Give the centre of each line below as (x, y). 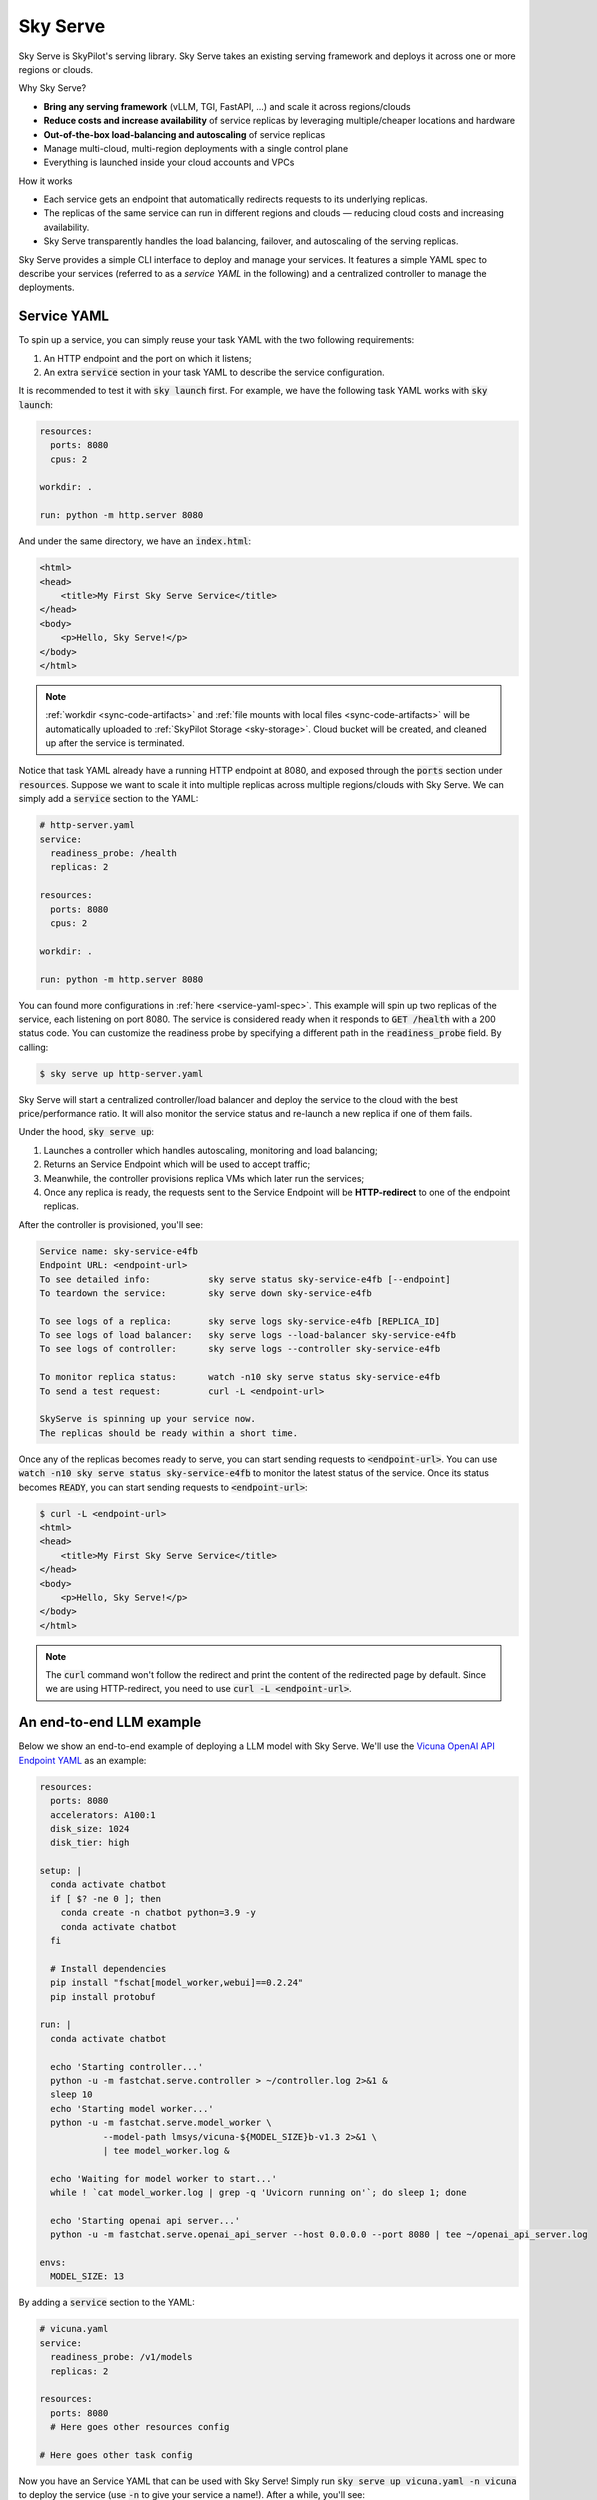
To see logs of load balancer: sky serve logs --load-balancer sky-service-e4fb (248, 1335)
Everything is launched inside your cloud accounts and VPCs (169, 162)
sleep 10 (71, 2094)
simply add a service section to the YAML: (108, 799)
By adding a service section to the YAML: (106, 2302)
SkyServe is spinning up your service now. (148, 1419)
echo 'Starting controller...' (127, 2066)
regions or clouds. (56, 69)
